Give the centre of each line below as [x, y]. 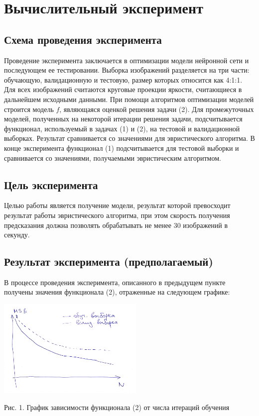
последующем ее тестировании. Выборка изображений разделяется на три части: [127, 70]
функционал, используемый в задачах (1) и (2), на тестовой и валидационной [122, 128]
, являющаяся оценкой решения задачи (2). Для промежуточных [157, 109]
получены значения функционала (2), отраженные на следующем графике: [117, 292]
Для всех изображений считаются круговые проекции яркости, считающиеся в [123, 89]
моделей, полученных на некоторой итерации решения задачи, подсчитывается [123, 119]
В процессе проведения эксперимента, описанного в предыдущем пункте [115, 282]
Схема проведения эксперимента [83, 39]
